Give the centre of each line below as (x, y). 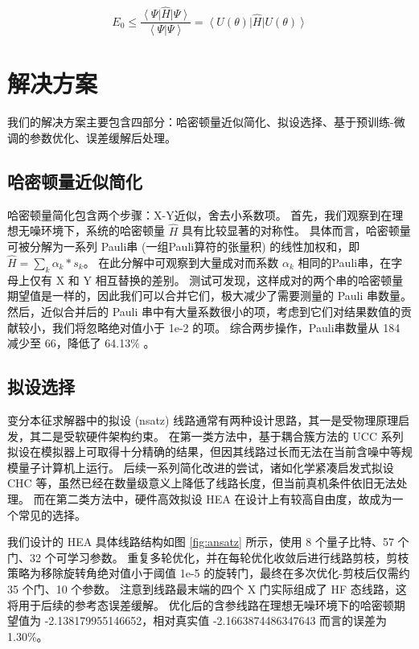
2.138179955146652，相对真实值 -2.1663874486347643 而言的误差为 (218, 620)
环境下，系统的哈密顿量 (103, 230)
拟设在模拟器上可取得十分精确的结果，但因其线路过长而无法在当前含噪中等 (204, 452)
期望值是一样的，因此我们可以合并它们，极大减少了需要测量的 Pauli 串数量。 (210, 296)
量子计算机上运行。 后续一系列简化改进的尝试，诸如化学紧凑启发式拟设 (206, 467)
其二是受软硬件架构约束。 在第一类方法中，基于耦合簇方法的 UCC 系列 (216, 435)
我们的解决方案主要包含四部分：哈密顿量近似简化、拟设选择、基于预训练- (201, 122)
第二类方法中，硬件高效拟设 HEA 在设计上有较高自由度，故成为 (224, 498)
